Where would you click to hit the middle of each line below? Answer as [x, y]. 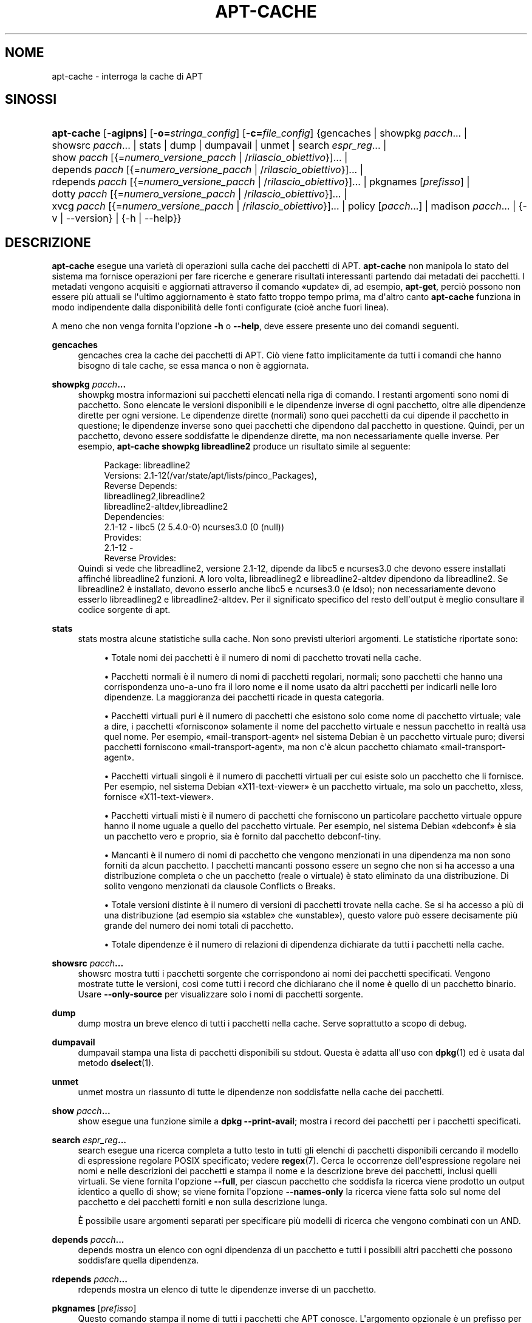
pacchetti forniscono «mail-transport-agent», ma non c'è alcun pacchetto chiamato [271, 747]
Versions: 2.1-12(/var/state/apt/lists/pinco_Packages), [210, 476]
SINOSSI [31, 100]
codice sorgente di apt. [124, 610]
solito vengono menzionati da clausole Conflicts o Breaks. [220, 886]
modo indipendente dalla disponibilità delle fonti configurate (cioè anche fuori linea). [220, 307]
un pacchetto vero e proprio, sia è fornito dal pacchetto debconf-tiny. [243, 836]
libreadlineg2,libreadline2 [155, 496]
